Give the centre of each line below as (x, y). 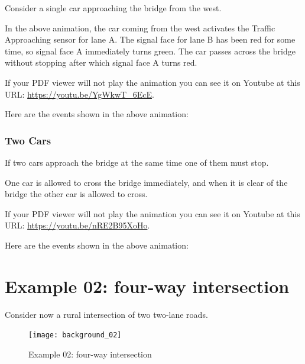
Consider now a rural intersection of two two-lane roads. (106, 314)
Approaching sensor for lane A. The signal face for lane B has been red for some (150, 39)
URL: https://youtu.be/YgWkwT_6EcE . (80, 94)
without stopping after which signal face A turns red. (101, 62)
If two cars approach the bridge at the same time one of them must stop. (137, 162)
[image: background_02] (75, 335)
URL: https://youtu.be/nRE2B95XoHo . (77, 225)
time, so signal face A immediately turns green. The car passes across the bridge (150, 51)
